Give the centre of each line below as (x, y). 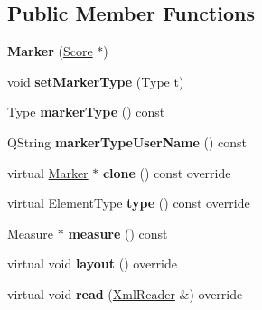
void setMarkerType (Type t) (96, 81)
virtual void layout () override (92, 263)
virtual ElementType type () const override (129, 203)
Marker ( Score (50, 51)
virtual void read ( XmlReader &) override (125, 293)
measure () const (118, 233)
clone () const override (167, 172)
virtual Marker (48, 172)
